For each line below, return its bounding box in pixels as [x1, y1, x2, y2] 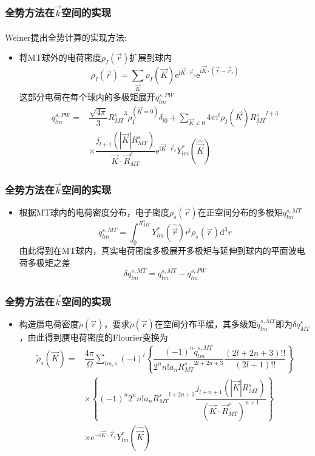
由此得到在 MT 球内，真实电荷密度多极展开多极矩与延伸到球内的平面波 [19, 244, 297, 257]
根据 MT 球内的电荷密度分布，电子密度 [19, 206, 169, 219]
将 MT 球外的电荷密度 [19, 51, 101, 64]
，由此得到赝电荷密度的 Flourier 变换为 [19, 331, 168, 344]
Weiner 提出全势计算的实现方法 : [5, 30, 127, 43]
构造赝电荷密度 [19, 318, 79, 330]
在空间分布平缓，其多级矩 [154, 318, 257, 330]
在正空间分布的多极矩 [197, 206, 283, 219]
